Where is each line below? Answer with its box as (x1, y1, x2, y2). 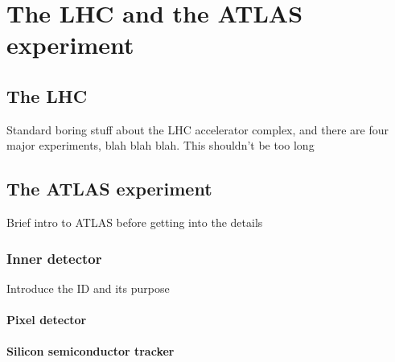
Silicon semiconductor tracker (6, 343, 175, 360)
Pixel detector (6, 311, 87, 328)
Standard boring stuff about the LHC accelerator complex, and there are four (6, 121, 389, 138)
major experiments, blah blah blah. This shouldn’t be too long (6, 137, 315, 154)
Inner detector (6, 248, 102, 268)
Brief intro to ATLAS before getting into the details (6, 214, 263, 231)
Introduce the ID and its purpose (6, 279, 170, 296)
